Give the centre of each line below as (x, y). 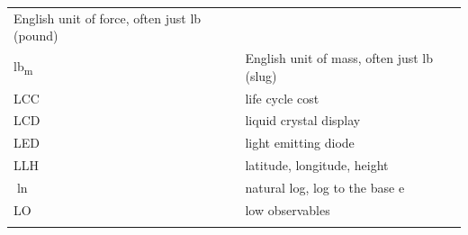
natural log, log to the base (320, 187)
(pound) (36, 36)
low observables (288, 209)
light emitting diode (300, 143)
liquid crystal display (303, 120)
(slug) (261, 75)
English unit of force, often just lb (108, 18)
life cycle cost (282, 98)
